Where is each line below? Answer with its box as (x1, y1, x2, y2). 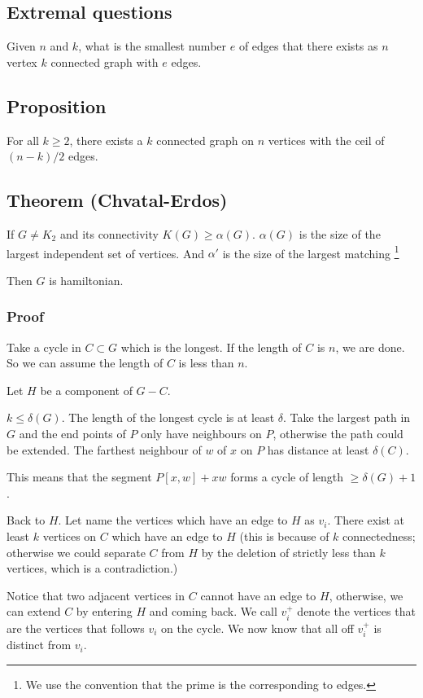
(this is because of (239, 527, 329, 544)
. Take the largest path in (283, 409, 411, 426)
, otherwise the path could (273, 425, 403, 442)
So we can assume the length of (7, 354, 164, 371)
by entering (76, 603, 133, 620)
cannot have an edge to (200, 586, 316, 604)
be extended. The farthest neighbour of (7, 441, 202, 458)
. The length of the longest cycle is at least (61, 409, 275, 426)
